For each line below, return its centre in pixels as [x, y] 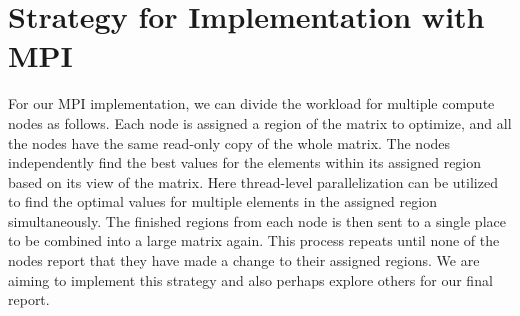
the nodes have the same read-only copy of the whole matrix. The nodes [229, 142]
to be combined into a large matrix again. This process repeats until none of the [254, 240]
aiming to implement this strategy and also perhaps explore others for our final [250, 279]
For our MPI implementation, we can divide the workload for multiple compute [251, 103]
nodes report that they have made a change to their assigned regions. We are [244, 260]
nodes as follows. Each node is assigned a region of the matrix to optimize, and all [260, 122]
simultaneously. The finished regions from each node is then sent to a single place [257, 220]
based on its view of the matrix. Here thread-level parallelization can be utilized [253, 181]
